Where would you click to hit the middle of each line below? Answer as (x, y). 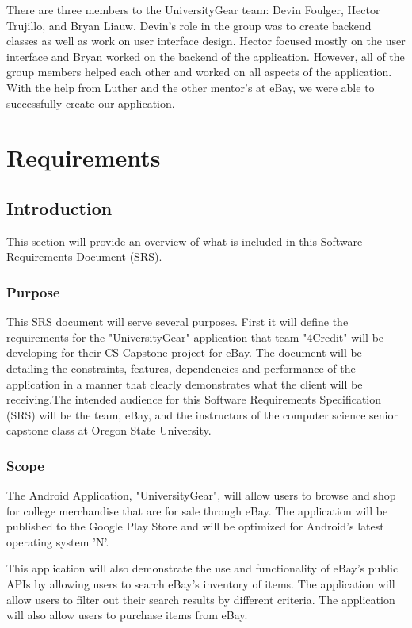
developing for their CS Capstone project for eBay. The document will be (184, 352)
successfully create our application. (91, 103)
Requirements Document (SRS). (84, 257)
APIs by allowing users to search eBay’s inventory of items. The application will (201, 584)
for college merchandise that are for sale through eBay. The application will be (197, 510)
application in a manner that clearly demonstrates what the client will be (185, 383)
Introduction (59, 207)
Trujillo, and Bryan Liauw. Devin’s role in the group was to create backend (189, 25)
